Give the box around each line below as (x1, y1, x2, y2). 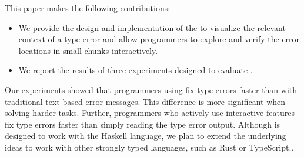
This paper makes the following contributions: (5, 2, 171, 13)
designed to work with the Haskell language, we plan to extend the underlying (5, 129, 286, 142)
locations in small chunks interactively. (18, 44, 158, 56)
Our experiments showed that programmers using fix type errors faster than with (5, 83, 298, 95)
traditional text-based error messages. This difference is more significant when (5, 95, 286, 107)
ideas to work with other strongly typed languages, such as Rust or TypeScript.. (5, 141, 294, 153)
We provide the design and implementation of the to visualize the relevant (18, 21, 286, 33)
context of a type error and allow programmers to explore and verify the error (18, 33, 300, 45)
